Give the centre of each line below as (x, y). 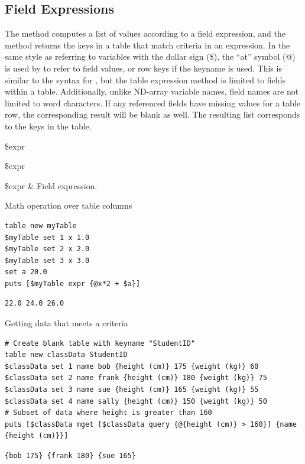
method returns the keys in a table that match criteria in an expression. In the (147, 45)
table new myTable (41, 225)
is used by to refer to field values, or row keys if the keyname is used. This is (143, 68)
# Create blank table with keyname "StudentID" (100, 343)
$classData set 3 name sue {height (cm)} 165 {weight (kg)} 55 (132, 390)
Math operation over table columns (69, 205)
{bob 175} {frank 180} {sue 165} (70, 456)
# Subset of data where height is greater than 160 (108, 413)
